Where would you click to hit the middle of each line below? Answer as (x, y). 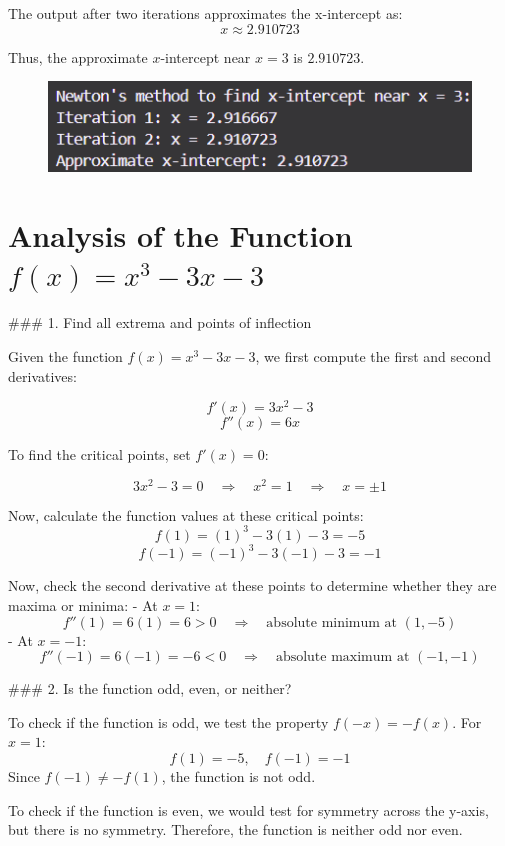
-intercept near (205, 56)
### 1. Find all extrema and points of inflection (160, 322)
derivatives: (42, 375)
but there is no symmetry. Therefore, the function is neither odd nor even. (235, 829)
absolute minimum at (332, 622)
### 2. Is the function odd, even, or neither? (150, 688)
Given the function (65, 355)
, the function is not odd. (238, 776)
